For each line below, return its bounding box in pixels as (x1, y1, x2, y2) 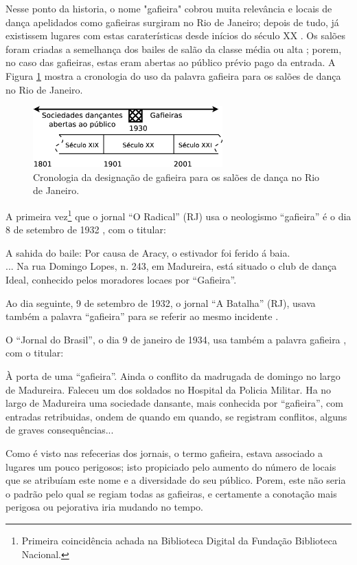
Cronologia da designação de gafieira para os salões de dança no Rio (33, 169, 320, 184)
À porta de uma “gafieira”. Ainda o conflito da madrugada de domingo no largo (5, 369, 341, 383)
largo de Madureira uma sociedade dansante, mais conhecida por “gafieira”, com (5, 396, 343, 410)
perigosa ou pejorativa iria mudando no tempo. (5, 500, 204, 514)
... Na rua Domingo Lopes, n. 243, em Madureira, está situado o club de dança (5, 259, 337, 273)
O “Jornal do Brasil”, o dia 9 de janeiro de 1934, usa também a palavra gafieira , (5, 332, 347, 346)
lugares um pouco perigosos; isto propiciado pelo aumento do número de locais (5, 459, 336, 473)
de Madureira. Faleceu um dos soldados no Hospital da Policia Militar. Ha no (5, 382, 332, 396)
